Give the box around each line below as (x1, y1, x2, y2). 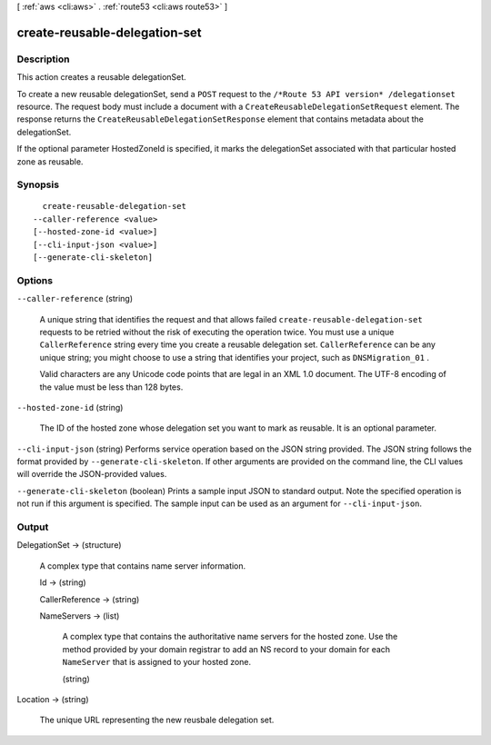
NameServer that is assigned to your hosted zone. (62, 657, 252, 668)
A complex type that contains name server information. (39, 560, 246, 571)
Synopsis (16, 178, 59, 191)
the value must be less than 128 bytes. (39, 382, 184, 392)
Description (16, 53, 70, 65)
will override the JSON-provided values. (16, 469, 167, 480)
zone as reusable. (16, 155, 84, 167)
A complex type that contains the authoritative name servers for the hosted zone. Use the (62, 631, 398, 642)
